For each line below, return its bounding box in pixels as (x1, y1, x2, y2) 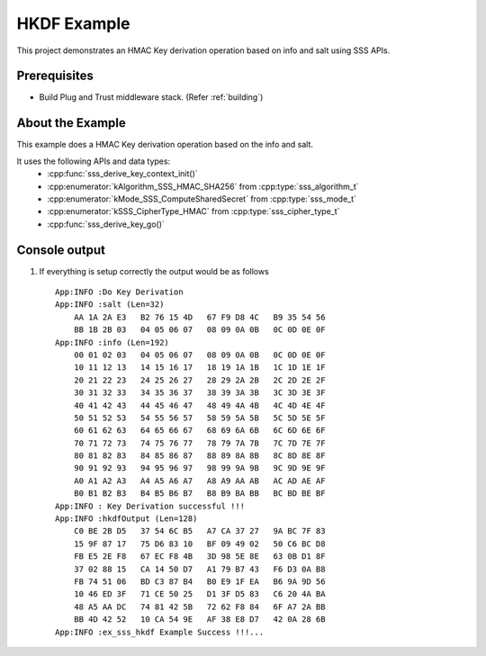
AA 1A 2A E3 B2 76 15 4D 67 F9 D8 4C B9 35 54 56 (73, 311, 326, 322)
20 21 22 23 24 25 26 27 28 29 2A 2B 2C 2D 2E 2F (73, 374, 326, 385)
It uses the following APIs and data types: (16, 156, 171, 166)
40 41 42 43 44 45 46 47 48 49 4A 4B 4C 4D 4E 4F (73, 400, 326, 410)
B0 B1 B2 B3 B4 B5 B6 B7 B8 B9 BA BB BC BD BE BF (73, 489, 326, 499)
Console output (16, 242, 105, 257)
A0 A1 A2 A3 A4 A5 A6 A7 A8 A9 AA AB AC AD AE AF (73, 475, 326, 486)
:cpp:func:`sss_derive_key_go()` (47, 219, 166, 229)
